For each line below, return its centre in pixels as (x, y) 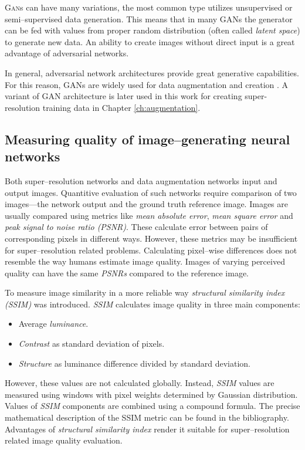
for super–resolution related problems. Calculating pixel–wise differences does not (151, 250)
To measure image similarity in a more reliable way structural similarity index (145, 292)
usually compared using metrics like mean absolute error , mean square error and (149, 215)
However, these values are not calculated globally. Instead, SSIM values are (140, 383)
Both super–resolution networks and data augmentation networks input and (141, 180)
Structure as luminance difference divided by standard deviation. (134, 363)
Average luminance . (53, 324)
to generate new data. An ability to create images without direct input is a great (150, 41)
